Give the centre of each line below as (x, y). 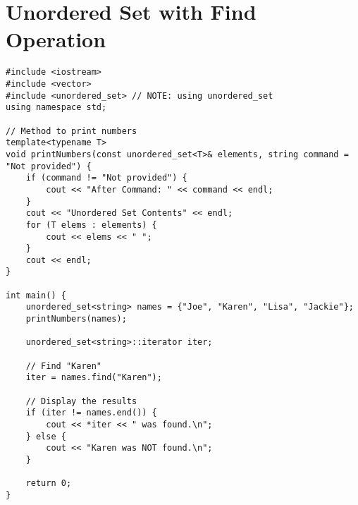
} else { (46, 436)
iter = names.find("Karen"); (94, 378)
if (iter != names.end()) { (91, 413)
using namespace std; (56, 108)
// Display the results (81, 401)
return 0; (49, 483)
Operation (56, 39)
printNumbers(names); (76, 319)
